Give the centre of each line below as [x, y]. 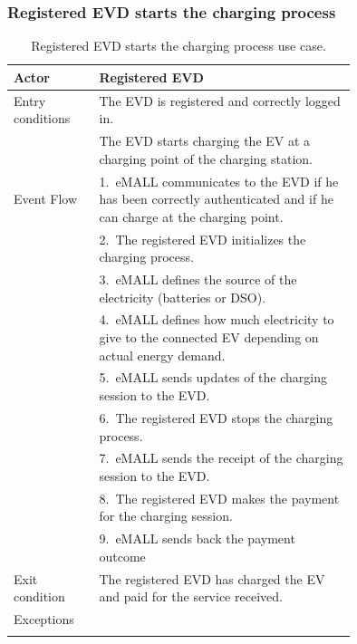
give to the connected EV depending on [209, 337]
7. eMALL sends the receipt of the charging [221, 458]
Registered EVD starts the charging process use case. [178, 46]
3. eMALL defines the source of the [198, 279]
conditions [42, 118]
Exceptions [44, 619]
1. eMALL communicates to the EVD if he [219, 181]
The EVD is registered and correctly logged [220, 100]
